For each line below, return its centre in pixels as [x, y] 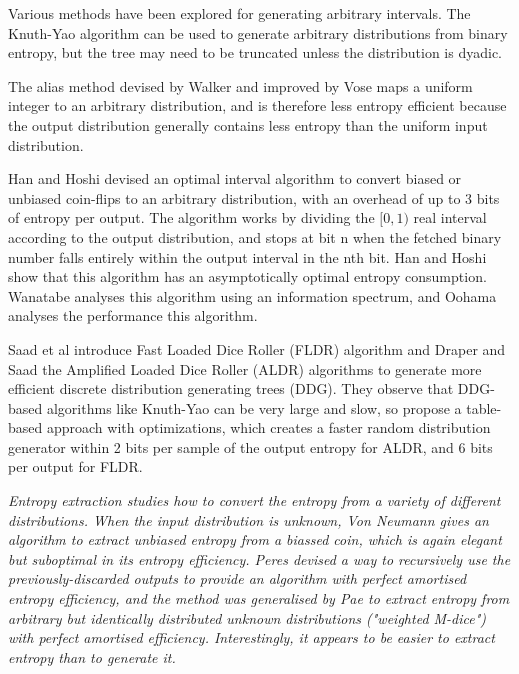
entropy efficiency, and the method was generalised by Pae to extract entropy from [259, 598]
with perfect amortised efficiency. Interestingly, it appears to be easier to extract [251, 637]
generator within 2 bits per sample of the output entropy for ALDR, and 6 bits [250, 446]
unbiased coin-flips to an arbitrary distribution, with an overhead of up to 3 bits [254, 197]
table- [484, 407]
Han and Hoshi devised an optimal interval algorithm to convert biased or [235, 178]
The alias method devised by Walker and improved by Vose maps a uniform [240, 85]
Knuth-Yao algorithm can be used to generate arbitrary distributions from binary [258, 32]
